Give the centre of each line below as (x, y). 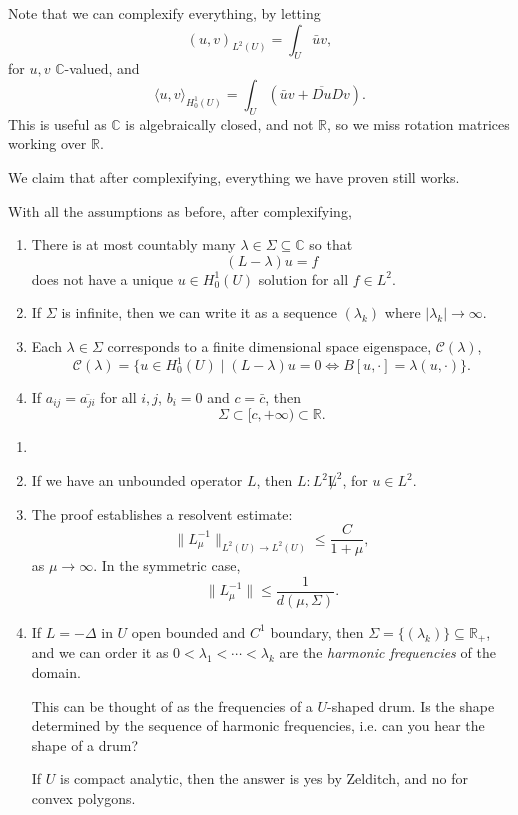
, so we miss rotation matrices (418, 123)
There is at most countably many (133, 244)
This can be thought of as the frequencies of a (172, 705)
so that (331, 244)
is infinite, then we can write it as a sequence (199, 312)
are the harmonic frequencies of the (387, 652)
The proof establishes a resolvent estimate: (162, 513)
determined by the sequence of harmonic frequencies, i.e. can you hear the (258, 725)
